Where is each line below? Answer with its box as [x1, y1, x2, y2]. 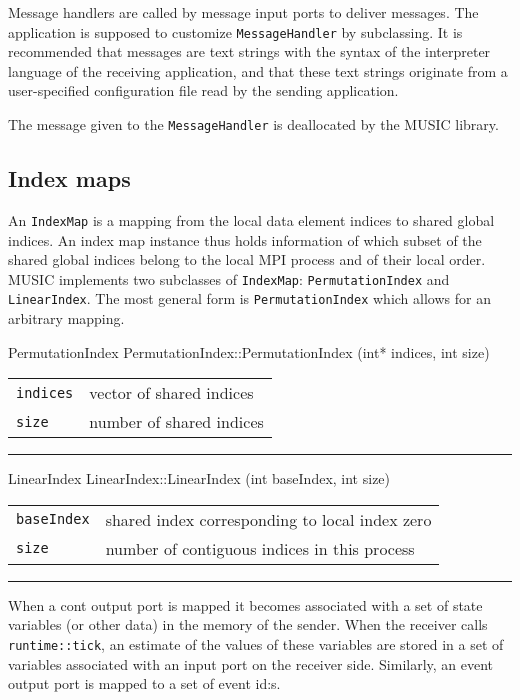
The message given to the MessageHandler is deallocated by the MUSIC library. [8, 114, 499, 135]
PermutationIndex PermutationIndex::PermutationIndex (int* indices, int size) [8, 341, 490, 362]
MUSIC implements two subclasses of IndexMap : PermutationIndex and [8, 268, 450, 289]
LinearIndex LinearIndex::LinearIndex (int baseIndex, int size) [8, 468, 391, 489]
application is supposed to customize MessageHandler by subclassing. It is [8, 21, 463, 42]
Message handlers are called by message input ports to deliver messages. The [8, 2, 479, 22]
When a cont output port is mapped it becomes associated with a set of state [8, 594, 483, 615]
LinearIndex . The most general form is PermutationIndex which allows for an [8, 288, 491, 309]
